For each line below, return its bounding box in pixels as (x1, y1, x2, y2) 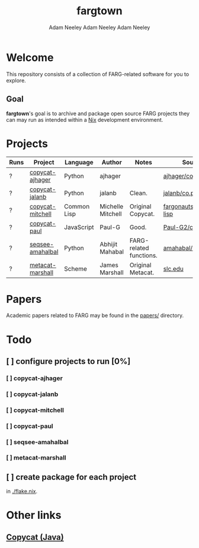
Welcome (6, 50, 54, 64)
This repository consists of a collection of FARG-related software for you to (6, 70, 190, 78)
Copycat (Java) (6, 532, 64, 542)
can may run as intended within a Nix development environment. (6, 116, 163, 123)
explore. (6, 77, 27, 84)
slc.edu (163, 265, 184, 273)
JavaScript (64, 223, 94, 232)
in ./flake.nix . (6, 488, 38, 495)
